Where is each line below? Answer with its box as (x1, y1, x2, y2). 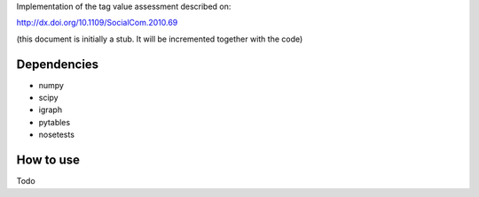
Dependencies (16, 57, 99, 72)
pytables (38, 117, 71, 127)
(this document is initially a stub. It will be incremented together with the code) (16, 34, 303, 44)
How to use (16, 153, 80, 168)
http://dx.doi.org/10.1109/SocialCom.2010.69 (16, 18, 178, 28)
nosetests (38, 129, 75, 140)
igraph (38, 104, 62, 115)
